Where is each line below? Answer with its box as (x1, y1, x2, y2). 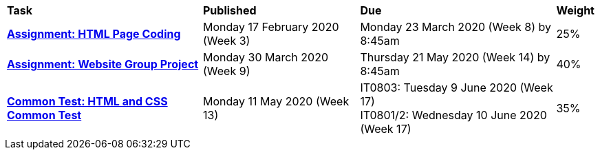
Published (203, 3, 257, 17)
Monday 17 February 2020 (203, 20, 339, 34)
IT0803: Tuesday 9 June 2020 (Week (360, 81, 553, 94)
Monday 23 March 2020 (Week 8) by (360, 20, 552, 34)
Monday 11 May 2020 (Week (203, 94, 350, 108)
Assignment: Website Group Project (7, 57, 199, 71)
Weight (556, 3, 594, 17)
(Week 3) (203, 34, 250, 48)
